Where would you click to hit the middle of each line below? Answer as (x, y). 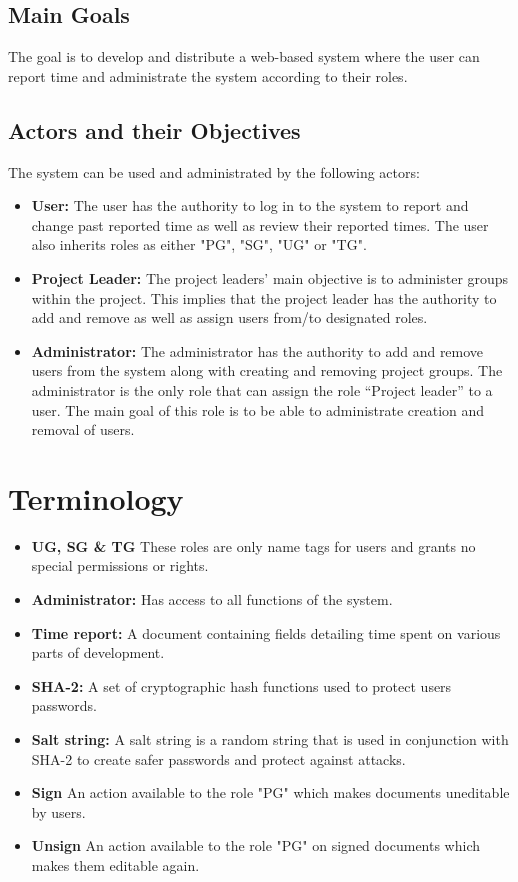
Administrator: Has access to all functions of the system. (212, 599)
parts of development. (98, 652)
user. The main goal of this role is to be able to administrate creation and (258, 409)
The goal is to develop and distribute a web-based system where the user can (244, 56)
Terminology (96, 497)
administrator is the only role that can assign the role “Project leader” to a (262, 389)
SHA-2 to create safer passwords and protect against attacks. (218, 758)
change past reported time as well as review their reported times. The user (260, 224)
